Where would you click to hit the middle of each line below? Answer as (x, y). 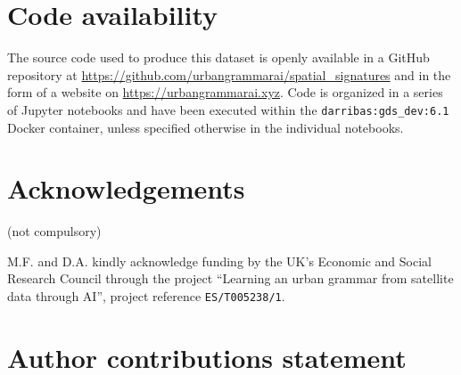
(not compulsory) (54, 231)
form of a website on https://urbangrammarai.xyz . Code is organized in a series (225, 92)
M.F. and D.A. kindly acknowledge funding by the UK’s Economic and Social (219, 261)
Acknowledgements (126, 188)
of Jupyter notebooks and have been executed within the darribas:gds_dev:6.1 (228, 109)
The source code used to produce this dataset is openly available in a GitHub (218, 57)
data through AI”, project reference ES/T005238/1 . (146, 296)
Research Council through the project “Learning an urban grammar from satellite (230, 278)
